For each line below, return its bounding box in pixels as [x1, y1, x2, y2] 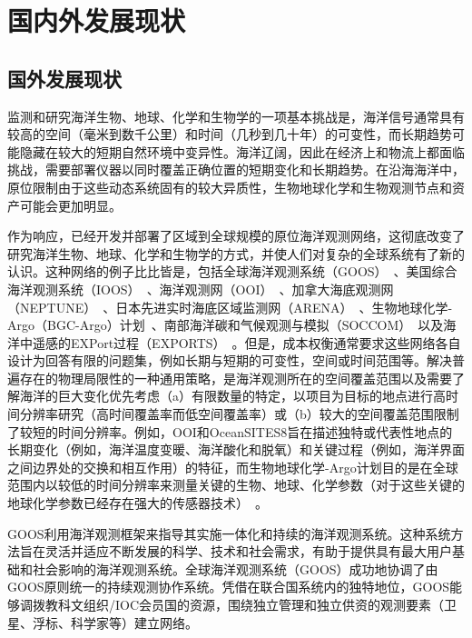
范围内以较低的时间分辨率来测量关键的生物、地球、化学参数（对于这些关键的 [7, 475, 465, 494]
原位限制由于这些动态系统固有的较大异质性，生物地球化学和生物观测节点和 [7, 177, 452, 196]
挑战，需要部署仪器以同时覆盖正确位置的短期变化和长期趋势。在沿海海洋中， [7, 160, 465, 179]
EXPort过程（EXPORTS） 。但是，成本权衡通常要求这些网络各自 [70, 333, 461, 352]
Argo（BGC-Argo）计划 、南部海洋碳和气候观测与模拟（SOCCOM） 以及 [7, 315, 444, 334]
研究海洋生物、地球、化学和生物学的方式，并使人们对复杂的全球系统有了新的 [7, 244, 465, 263]
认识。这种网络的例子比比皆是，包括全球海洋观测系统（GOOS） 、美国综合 [7, 262, 457, 281]
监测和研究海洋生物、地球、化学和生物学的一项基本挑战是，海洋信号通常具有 [7, 106, 465, 125]
